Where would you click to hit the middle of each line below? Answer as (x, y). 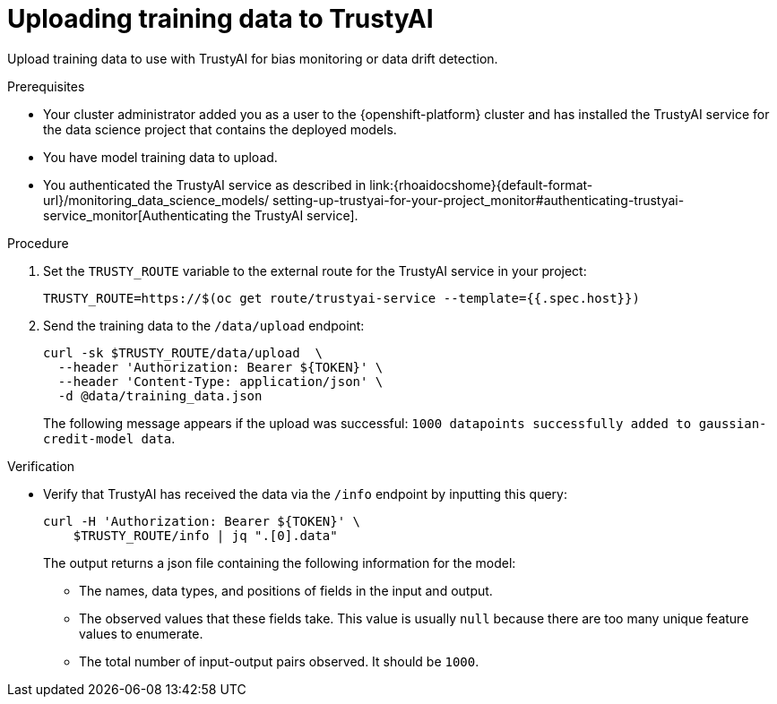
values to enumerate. (141, 633)
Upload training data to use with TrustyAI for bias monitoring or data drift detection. (253, 58)
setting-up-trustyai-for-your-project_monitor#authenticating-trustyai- (479, 200)
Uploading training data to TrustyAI (220, 19)
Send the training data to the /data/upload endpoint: (204, 325)
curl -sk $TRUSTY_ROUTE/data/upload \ (183, 352)
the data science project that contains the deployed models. (220, 129)
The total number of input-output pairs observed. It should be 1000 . (279, 661)
